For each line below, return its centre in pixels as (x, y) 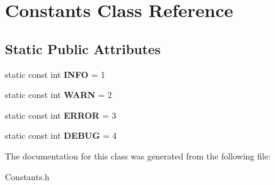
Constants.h (27, 176)
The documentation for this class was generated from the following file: (138, 155)
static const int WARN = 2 (59, 95)
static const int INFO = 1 (55, 74)
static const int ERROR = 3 (61, 115)
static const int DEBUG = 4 (61, 135)
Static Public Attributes (83, 48)
